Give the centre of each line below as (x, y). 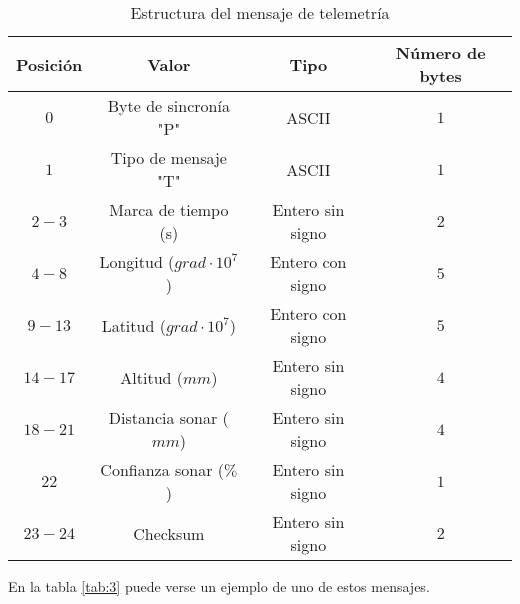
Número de (440, 52)
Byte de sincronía (168, 105)
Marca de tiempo (169, 209)
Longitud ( (137, 261)
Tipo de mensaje (168, 157)
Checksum (169, 533)
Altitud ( (152, 377)
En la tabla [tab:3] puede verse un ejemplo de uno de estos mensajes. (219, 586)
